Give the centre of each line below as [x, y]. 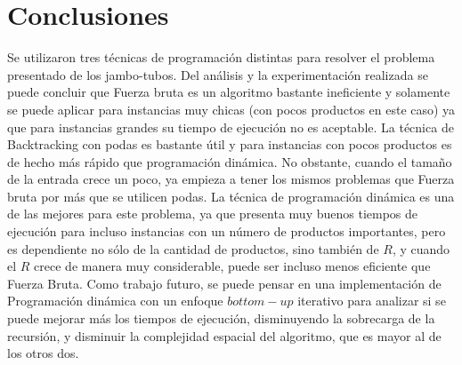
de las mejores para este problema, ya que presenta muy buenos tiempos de [213, 214]
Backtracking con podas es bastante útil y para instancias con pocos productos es [230, 144]
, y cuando [421, 248]
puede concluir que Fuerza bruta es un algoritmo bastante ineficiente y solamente [229, 92]
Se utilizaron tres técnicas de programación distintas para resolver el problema [221, 57]
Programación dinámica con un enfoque [115, 301]
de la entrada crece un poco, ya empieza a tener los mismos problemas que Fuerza [231, 179]
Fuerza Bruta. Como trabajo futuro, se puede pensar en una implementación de [224, 283]
